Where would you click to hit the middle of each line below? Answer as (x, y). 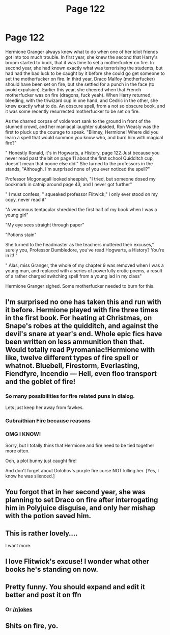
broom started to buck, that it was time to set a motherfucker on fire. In (80, 62)
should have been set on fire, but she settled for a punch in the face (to (80, 84)
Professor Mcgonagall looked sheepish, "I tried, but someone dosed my (81, 179)
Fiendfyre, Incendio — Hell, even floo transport (81, 374)
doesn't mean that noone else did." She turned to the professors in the (79, 163)
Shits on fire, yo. (32, 626)
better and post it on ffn (43, 595)
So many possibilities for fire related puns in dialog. (70, 396)
